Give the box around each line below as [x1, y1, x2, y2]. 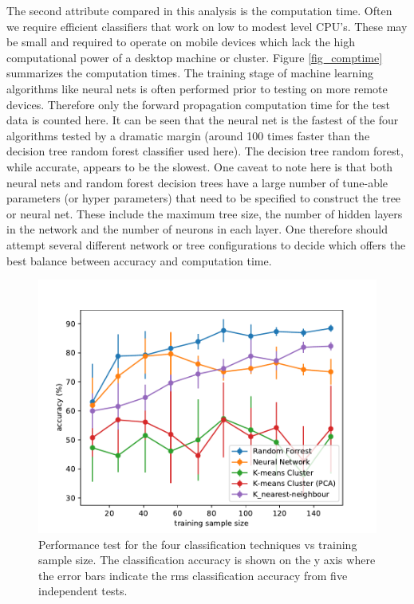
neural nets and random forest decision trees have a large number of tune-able [6, 174, 388, 190]
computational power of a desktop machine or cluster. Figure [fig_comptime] [6, 49, 383, 65]
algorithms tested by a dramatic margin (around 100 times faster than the [6, 127, 370, 143]
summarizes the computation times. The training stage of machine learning [6, 65, 374, 81]
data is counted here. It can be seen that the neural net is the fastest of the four [6, 112, 399, 128]
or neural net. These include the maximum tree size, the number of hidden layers [6, 205, 403, 222]
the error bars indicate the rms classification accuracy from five [38, 567, 348, 583]
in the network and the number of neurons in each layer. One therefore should [6, 221, 388, 237]
